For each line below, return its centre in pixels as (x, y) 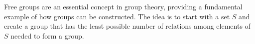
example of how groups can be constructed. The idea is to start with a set (117, 16)
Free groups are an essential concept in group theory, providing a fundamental (123, 6)
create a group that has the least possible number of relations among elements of (127, 26)
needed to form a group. (47, 35)
